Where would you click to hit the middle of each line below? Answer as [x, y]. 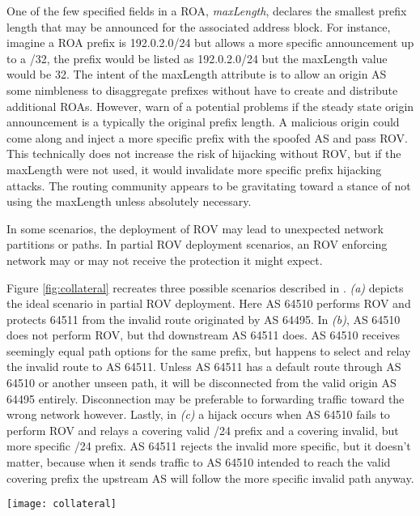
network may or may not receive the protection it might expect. [165, 260]
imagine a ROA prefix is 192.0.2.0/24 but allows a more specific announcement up [210, 43]
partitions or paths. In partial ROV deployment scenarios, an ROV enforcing [197, 244]
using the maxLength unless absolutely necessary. [129, 201]
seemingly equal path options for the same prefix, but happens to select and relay [209, 350]
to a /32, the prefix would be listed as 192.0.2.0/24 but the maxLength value [197, 58]
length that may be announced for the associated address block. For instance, [199, 26]
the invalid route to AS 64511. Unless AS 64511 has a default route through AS [204, 367]
